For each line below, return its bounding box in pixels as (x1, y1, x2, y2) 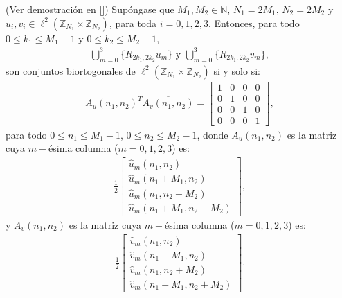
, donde (197, 127, 228, 141)
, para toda (109, 15, 157, 30)
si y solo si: (213, 63, 260, 78)
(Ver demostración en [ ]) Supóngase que (6, 2, 174, 16)
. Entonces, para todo (208, 15, 300, 30)
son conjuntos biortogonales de (6, 63, 136, 78)
